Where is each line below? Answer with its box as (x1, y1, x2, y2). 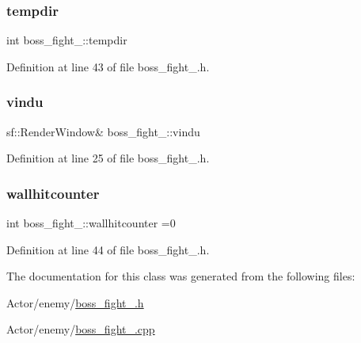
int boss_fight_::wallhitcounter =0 (6, 215, 176, 231)
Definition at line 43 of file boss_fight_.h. (6, 58, 210, 74)
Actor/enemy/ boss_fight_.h (6, 294, 144, 311)
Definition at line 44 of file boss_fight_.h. (6, 241, 210, 257)
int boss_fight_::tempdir (6, 32, 127, 48)
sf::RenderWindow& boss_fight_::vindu (6, 123, 200, 139)
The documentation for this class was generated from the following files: (6, 268, 355, 284)
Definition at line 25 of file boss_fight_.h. (6, 150, 210, 166)
